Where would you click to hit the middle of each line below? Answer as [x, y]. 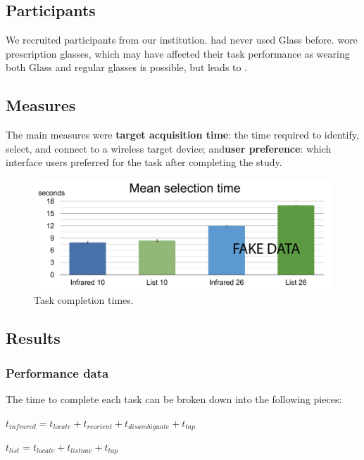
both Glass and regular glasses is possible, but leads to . [127, 67]
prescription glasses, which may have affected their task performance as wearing [178, 53]
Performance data [57, 372]
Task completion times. [84, 300]
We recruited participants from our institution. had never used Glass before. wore [182, 40]
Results [33, 338]
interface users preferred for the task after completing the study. [144, 162]
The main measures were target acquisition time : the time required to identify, [182, 135]
